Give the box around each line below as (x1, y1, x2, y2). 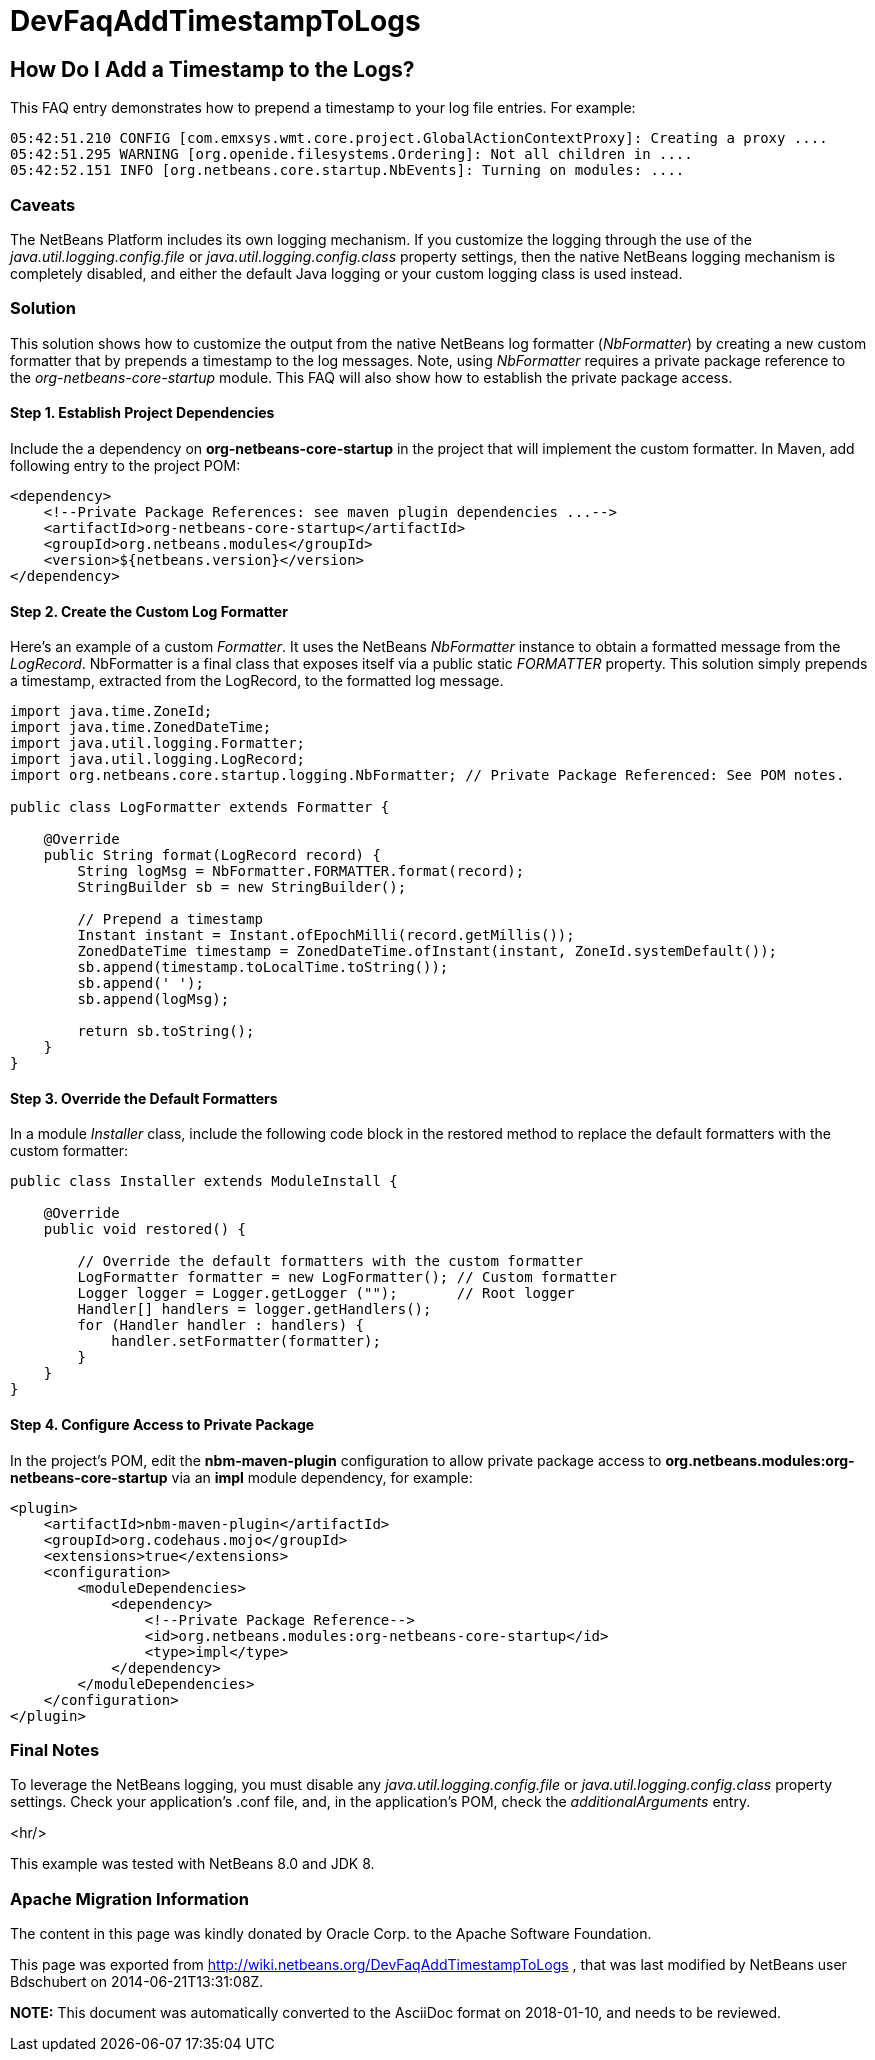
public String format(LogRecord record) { (43, 847, 381, 864)
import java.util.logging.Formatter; (10, 735, 306, 752)
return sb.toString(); (77, 1023, 255, 1040)
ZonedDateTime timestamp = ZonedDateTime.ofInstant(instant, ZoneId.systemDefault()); (77, 943, 778, 960)
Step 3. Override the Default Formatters (10, 1089, 278, 1107)
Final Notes (10, 1739, 100, 1760)
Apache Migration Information (10, 1888, 249, 1909)
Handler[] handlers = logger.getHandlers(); (77, 1301, 432, 1318)
